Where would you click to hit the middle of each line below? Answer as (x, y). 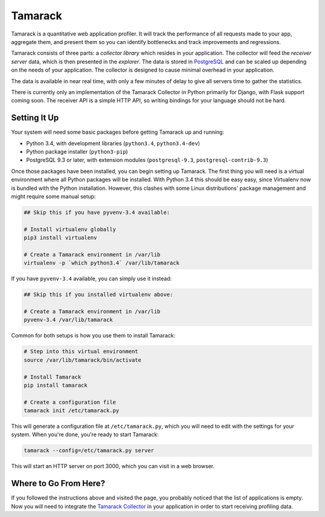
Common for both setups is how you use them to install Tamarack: (93, 336)
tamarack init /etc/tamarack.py (72, 411)
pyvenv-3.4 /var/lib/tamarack (68, 320)
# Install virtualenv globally (70, 229)
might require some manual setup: (54, 196)
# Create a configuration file (70, 402)
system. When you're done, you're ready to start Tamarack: (85, 434)
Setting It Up (35, 118)
